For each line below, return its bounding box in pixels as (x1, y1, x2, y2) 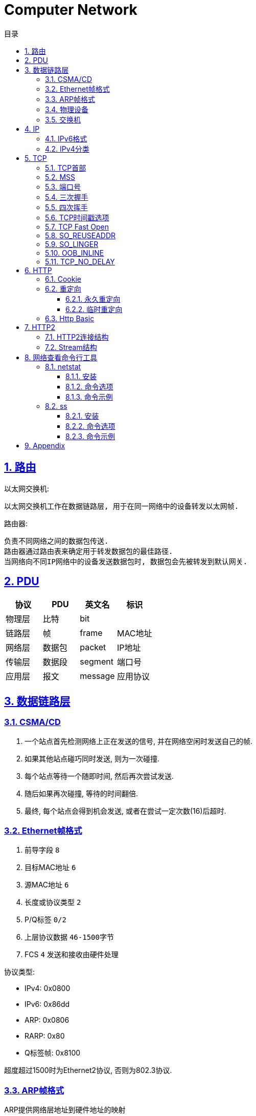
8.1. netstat (45, 362, 81, 371)
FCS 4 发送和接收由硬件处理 (25, 950, 119, 959)
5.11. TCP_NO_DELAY (45, 257, 115, 266)
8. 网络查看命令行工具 (25, 353, 98, 362)
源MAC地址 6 (25, 880, 69, 890)
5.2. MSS (45, 172, 76, 181)
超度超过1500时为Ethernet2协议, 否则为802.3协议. (4, 1066, 172, 1075)
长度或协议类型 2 (25, 898, 81, 907)
